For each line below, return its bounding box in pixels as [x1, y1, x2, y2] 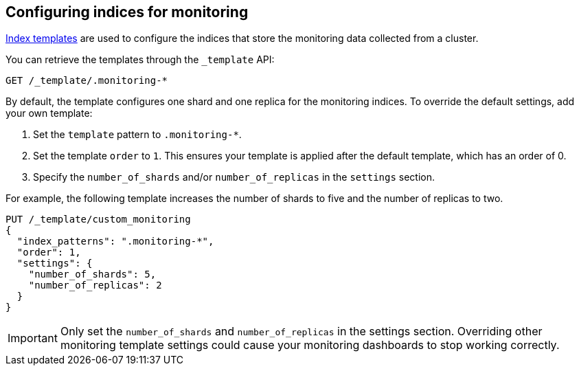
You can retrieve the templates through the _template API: [5, 54, 275, 66]
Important [8, 331, 58, 346]
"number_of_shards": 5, [28, 269, 157, 280]
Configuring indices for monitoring [5, 3, 249, 21]
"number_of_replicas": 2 [28, 280, 162, 291]
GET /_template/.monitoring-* [5, 75, 168, 87]
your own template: [5, 107, 93, 120]
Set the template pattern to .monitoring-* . [33, 128, 242, 141]
